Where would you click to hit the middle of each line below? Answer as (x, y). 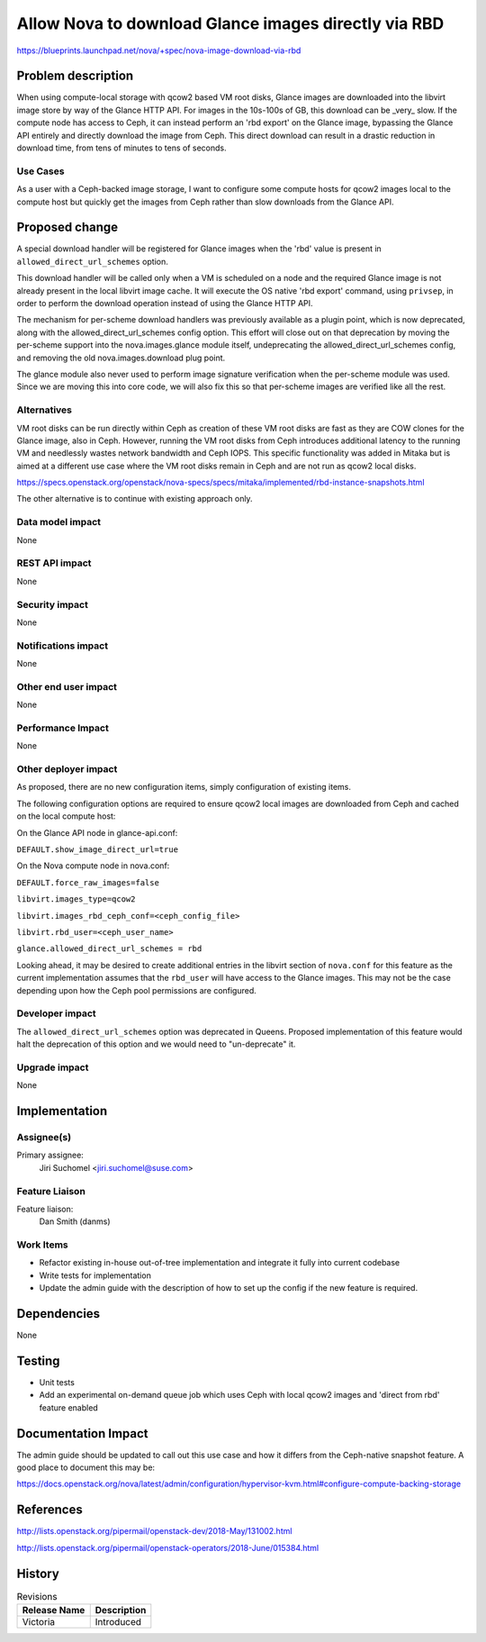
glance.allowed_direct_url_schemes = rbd (109, 949)
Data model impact (59, 522)
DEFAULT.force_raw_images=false (88, 882)
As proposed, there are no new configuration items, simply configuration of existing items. (184, 787)
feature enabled (68, 1407)
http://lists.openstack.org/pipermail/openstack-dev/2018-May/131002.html (154, 1531)
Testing (38, 1361)
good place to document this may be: (86, 1467)
